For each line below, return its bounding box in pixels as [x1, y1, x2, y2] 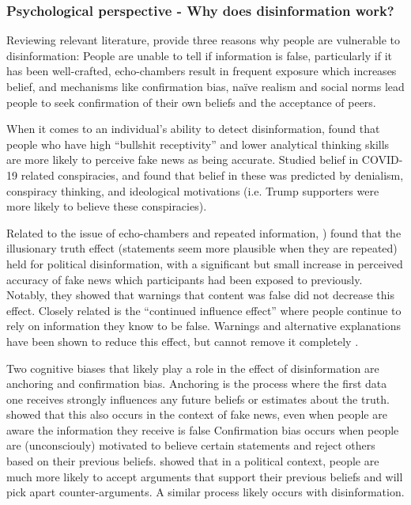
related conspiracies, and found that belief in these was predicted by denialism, [21, 166, 404, 183]
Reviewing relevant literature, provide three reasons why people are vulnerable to [6, 32, 401, 48]
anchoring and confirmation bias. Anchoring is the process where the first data [6, 375, 387, 392]
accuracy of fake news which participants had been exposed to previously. [6, 271, 363, 287]
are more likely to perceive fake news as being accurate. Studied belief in [6, 151, 359, 168]
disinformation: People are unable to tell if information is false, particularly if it [6, 47, 392, 63]
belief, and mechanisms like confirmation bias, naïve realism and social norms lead [6, 78, 405, 94]
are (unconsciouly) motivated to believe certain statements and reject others [6, 437, 375, 454]
